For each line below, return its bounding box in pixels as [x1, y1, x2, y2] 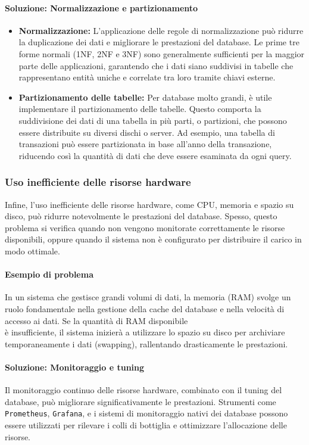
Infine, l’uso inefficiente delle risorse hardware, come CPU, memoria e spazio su [5, 198, 294, 210]
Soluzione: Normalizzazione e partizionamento [5, 1, 198, 14]
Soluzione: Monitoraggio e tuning [5, 360, 145, 373]
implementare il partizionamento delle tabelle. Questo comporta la [18, 102, 261, 115]
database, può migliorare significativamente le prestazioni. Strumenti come [5, 395, 276, 407]
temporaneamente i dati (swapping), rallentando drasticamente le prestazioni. [5, 337, 288, 350]
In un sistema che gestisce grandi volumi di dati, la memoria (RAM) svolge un [5, 291, 291, 303]
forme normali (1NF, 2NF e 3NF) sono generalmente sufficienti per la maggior [18, 47, 305, 60]
